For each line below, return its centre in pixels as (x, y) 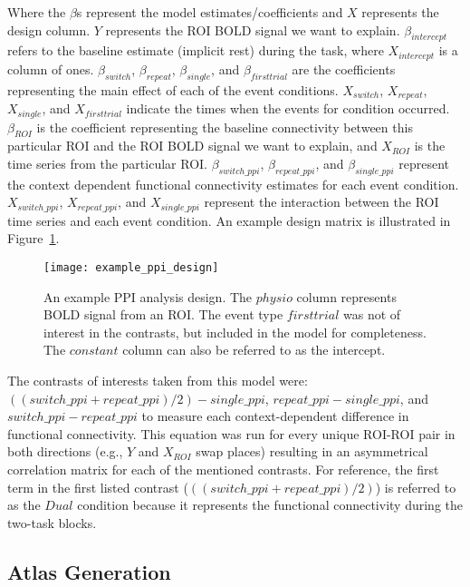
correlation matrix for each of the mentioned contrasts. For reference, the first (223, 469)
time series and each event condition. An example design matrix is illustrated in (229, 220)
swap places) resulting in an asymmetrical (312, 451)
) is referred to (416, 487)
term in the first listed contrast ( (98, 487)
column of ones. (51, 68)
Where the (37, 12)
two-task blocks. (52, 522)
